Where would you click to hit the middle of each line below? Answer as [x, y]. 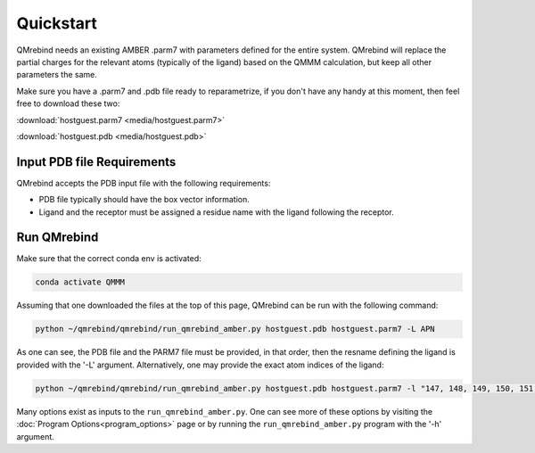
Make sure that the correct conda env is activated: [109, 259]
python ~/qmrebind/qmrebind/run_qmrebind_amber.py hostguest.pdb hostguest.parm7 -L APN [235, 329]
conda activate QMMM [80, 282]
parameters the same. [57, 75]
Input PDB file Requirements [96, 162]
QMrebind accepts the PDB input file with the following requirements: [144, 183]
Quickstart [57, 23]
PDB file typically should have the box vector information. [144, 200]
